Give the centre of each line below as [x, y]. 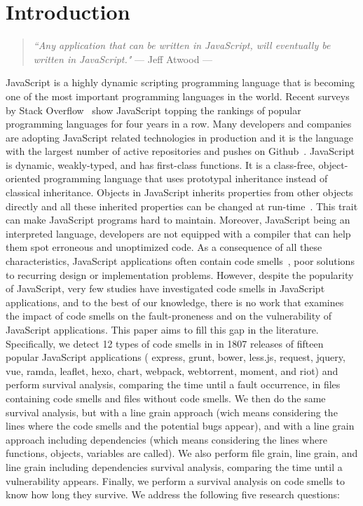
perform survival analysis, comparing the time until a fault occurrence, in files [173, 384]
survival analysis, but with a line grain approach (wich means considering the [172, 412]
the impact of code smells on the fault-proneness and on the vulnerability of [169, 316]
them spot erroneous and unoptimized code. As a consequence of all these [164, 247]
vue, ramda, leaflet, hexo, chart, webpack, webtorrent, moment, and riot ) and [172, 370]
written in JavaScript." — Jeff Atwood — [123, 59]
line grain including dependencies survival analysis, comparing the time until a [174, 466]
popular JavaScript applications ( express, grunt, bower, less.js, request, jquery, [176, 357]
